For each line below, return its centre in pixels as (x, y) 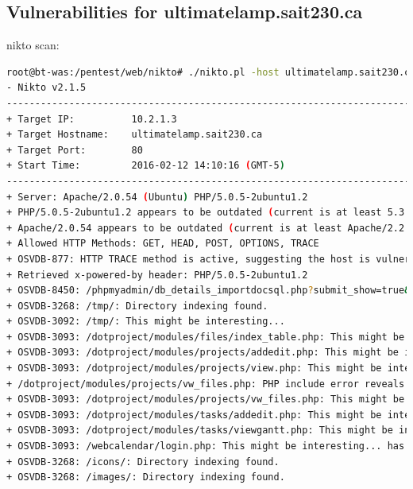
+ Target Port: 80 (75, 150)
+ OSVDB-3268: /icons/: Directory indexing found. (143, 462)
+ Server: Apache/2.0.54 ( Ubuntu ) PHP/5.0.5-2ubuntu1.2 (157, 197)
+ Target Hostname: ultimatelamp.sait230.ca (135, 135)
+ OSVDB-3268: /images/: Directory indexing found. (146, 477)
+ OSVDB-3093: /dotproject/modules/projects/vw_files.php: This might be (206, 400)
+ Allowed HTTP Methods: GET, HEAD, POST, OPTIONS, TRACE (163, 244)
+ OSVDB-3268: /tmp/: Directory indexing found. (137, 306)
